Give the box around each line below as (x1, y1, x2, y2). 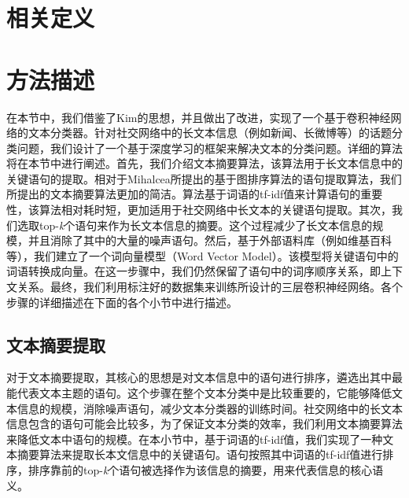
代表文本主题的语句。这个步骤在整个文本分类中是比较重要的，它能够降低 (17, 385, 392, 401)
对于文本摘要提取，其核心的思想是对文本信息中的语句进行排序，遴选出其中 (6, 369, 392, 385)
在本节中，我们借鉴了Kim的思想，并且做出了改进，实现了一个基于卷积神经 (6, 109, 391, 125)
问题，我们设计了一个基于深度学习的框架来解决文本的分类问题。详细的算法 (17, 139, 403, 156)
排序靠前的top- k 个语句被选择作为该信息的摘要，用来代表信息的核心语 (28, 461, 384, 478)
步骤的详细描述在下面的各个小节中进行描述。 (6, 293, 238, 310)
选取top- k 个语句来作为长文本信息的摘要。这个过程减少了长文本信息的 (17, 216, 373, 233)
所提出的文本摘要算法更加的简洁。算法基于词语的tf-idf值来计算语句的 (6, 186, 361, 202)
